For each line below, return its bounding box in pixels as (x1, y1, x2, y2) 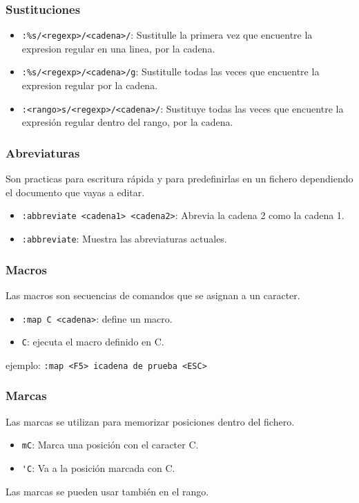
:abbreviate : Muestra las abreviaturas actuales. (21, 231, 227, 246)
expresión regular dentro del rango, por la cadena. (21, 115, 233, 129)
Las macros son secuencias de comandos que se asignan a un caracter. (6, 287, 300, 302)
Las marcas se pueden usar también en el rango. (6, 484, 209, 498)
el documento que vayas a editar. (6, 184, 145, 199)
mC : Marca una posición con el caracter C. (21, 437, 199, 452)
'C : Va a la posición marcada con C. (21, 460, 175, 475)
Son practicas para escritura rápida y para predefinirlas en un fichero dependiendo (6, 171, 353, 186)
